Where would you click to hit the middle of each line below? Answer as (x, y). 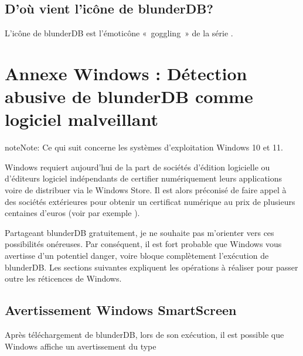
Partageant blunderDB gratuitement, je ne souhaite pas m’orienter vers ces (139, 232)
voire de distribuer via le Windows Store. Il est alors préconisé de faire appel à (146, 190)
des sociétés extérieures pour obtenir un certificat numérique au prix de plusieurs (150, 201)
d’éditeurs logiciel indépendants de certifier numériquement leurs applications (144, 178)
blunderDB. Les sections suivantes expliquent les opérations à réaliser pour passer (151, 267)
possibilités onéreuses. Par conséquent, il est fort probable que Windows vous (143, 244)
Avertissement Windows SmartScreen (121, 310)
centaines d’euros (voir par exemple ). (72, 213)
